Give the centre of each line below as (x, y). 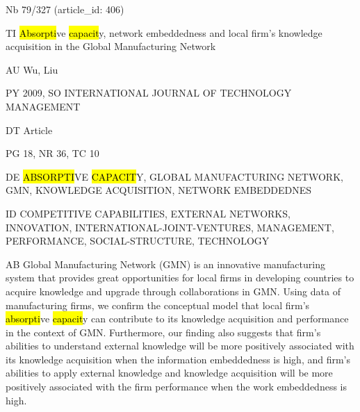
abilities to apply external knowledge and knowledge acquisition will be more (169, 373)
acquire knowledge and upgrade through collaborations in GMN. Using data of (173, 291)
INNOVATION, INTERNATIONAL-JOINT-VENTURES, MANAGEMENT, (170, 227)
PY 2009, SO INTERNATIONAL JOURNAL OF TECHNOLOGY (149, 93)
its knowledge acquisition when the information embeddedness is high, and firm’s (178, 359)
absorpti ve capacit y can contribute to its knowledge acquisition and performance (177, 319)
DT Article (29, 130)
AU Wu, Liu (32, 69)
